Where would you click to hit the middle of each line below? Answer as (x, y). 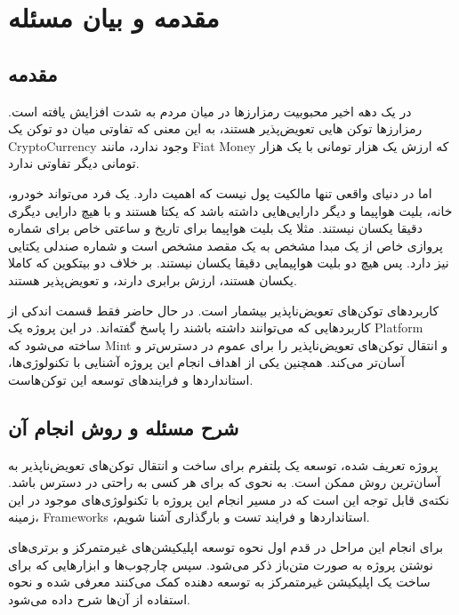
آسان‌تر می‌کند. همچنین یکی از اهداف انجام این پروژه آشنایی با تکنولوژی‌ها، (206, 362)
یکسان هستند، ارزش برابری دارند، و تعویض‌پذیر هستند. (153, 280)
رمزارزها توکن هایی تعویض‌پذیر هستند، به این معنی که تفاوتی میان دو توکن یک (215, 128)
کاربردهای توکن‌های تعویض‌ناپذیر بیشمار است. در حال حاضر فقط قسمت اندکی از (224, 310)
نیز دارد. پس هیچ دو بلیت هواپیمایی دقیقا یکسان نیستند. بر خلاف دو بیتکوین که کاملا (229, 263)
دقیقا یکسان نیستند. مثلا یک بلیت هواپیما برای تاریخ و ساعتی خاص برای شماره (215, 228)
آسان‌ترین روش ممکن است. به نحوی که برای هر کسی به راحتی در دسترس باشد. (225, 482)
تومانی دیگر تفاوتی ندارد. (74, 163)
